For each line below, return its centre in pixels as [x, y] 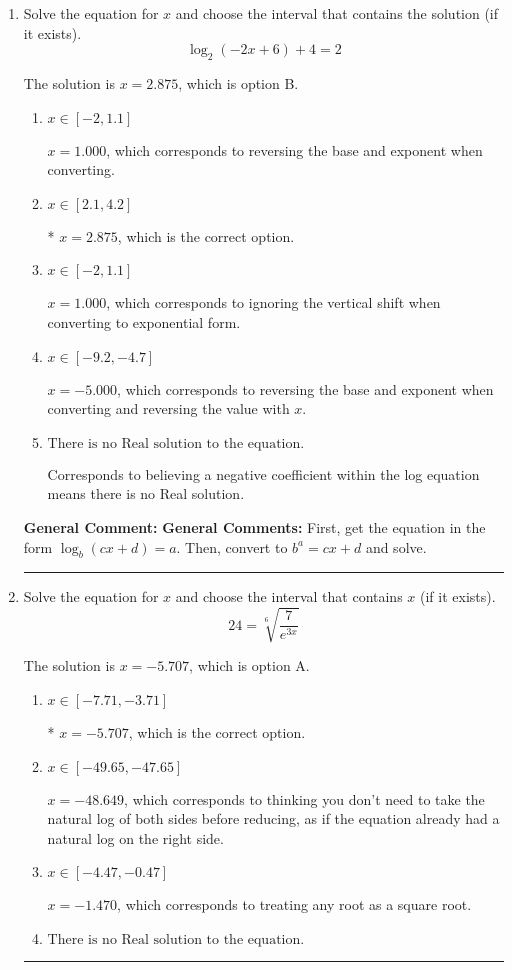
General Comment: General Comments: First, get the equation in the [254, 526]
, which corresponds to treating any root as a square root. [294, 904]
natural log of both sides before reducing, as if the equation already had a [273, 818]
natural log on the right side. [135, 837]
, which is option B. [238, 82]
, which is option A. [249, 665]
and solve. [396, 546]
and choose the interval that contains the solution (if [337, 13]
